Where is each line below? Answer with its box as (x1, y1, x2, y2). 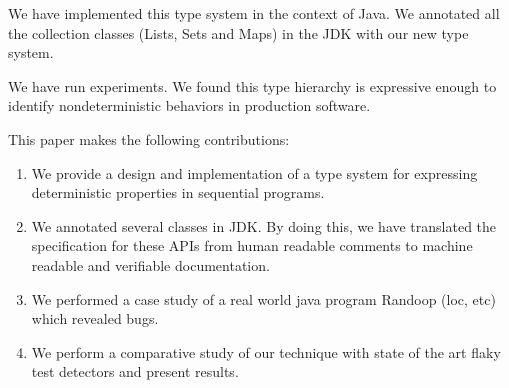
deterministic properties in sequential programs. (31, 182, 325, 203)
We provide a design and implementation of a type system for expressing (31, 162, 478, 183)
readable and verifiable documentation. (31, 254, 270, 275)
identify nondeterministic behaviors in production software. (8, 95, 371, 116)
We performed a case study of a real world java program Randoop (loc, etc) (31, 288, 496, 309)
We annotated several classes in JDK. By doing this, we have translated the (31, 215, 497, 236)
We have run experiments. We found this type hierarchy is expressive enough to (8, 75, 497, 96)
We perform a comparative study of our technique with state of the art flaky (31, 341, 501, 362)
